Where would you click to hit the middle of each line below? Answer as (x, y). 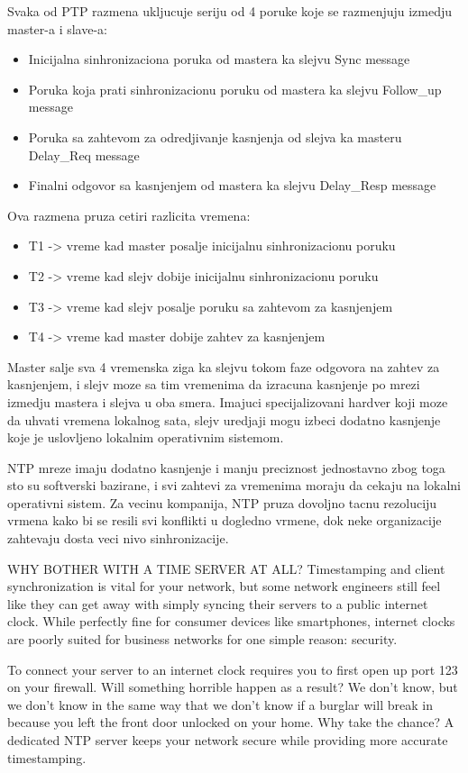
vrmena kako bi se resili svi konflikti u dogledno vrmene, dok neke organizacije (225, 520)
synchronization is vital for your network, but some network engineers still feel (224, 586)
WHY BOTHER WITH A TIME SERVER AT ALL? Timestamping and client (226, 568)
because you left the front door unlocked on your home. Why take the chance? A (231, 722)
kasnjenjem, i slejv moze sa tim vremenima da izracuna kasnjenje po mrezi (214, 384)
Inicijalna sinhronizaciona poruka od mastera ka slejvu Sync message (219, 59)
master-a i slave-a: (57, 28)
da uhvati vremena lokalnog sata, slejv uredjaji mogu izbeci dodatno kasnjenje (224, 419)
